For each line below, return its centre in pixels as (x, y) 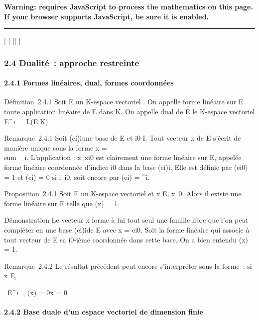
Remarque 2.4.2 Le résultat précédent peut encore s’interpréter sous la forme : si (128, 266)
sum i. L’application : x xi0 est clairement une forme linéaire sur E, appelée (123, 157)
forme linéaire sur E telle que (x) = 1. (62, 203)
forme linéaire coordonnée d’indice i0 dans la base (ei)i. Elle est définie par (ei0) (126, 167)
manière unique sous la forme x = (56, 147)
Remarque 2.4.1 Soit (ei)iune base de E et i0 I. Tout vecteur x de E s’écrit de (123, 138)
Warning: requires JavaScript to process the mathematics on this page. (129, 6)
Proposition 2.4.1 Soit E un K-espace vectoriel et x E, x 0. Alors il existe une (123, 194)
